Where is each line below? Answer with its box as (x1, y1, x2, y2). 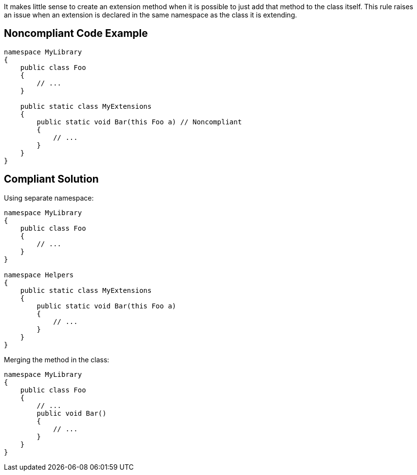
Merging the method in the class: (4, 355, 109, 364)
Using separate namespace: (4, 193, 94, 202)
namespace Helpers (4, 271, 74, 279)
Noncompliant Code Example (4, 27, 148, 40)
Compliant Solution (4, 173, 99, 186)
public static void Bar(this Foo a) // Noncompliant (36, 118, 242, 126)
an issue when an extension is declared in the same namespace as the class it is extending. (4, 11, 297, 19)
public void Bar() (36, 409, 107, 417)
